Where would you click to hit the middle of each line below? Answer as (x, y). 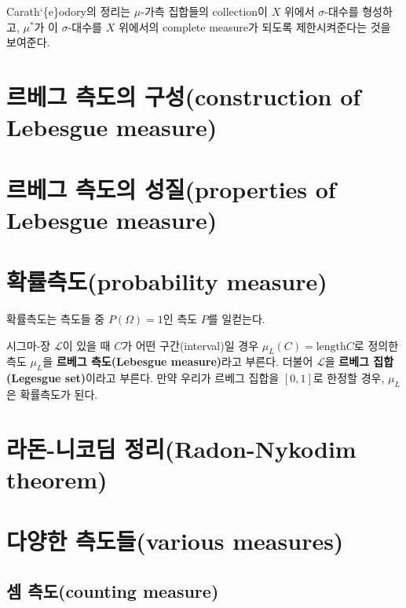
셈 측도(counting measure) (113, 590)
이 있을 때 (86, 345)
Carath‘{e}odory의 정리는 (69, 11)
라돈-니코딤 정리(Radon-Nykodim (181, 448)
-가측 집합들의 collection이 (204, 11)
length (331, 346)
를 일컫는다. (236, 319)
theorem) (57, 479)
